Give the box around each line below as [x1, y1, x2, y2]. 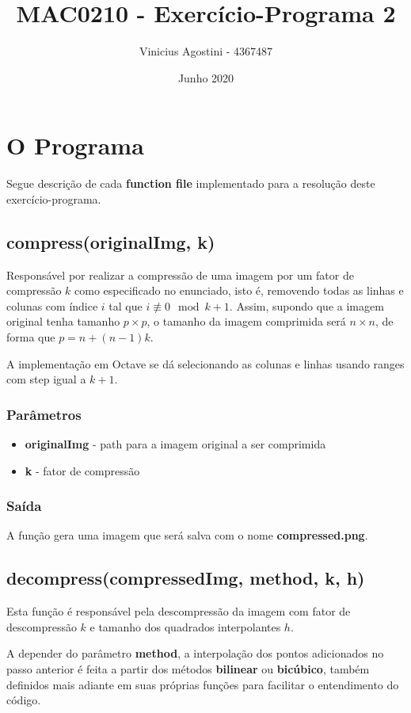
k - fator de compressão [25, 462, 140, 479]
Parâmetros [6, 404, 82, 424]
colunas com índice [6, 297, 98, 314]
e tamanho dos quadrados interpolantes [89, 618, 281, 635]
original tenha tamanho [6, 313, 120, 330]
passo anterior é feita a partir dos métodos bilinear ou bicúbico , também [6, 661, 370, 677]
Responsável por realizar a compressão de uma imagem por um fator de [6, 266, 354, 283]
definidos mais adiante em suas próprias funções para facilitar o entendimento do [6, 676, 399, 692]
